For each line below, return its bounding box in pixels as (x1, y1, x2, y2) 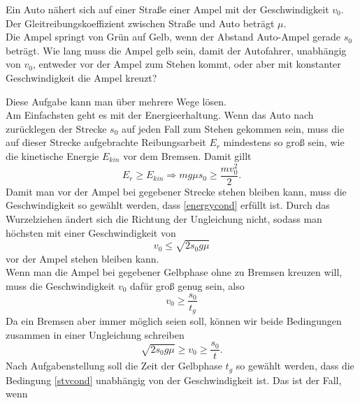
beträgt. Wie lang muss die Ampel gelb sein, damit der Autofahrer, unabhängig (6, 43, 347, 57)
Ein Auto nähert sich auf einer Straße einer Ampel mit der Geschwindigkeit (6, 2, 329, 16)
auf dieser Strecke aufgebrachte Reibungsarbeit (6, 135, 206, 149)
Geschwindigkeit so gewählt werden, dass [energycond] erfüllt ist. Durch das (6, 198, 330, 212)
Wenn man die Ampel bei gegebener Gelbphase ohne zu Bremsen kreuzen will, (6, 265, 343, 279)
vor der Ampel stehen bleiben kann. (6, 251, 159, 265)
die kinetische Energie (6, 148, 99, 163)
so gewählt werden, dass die (236, 358, 354, 373)
